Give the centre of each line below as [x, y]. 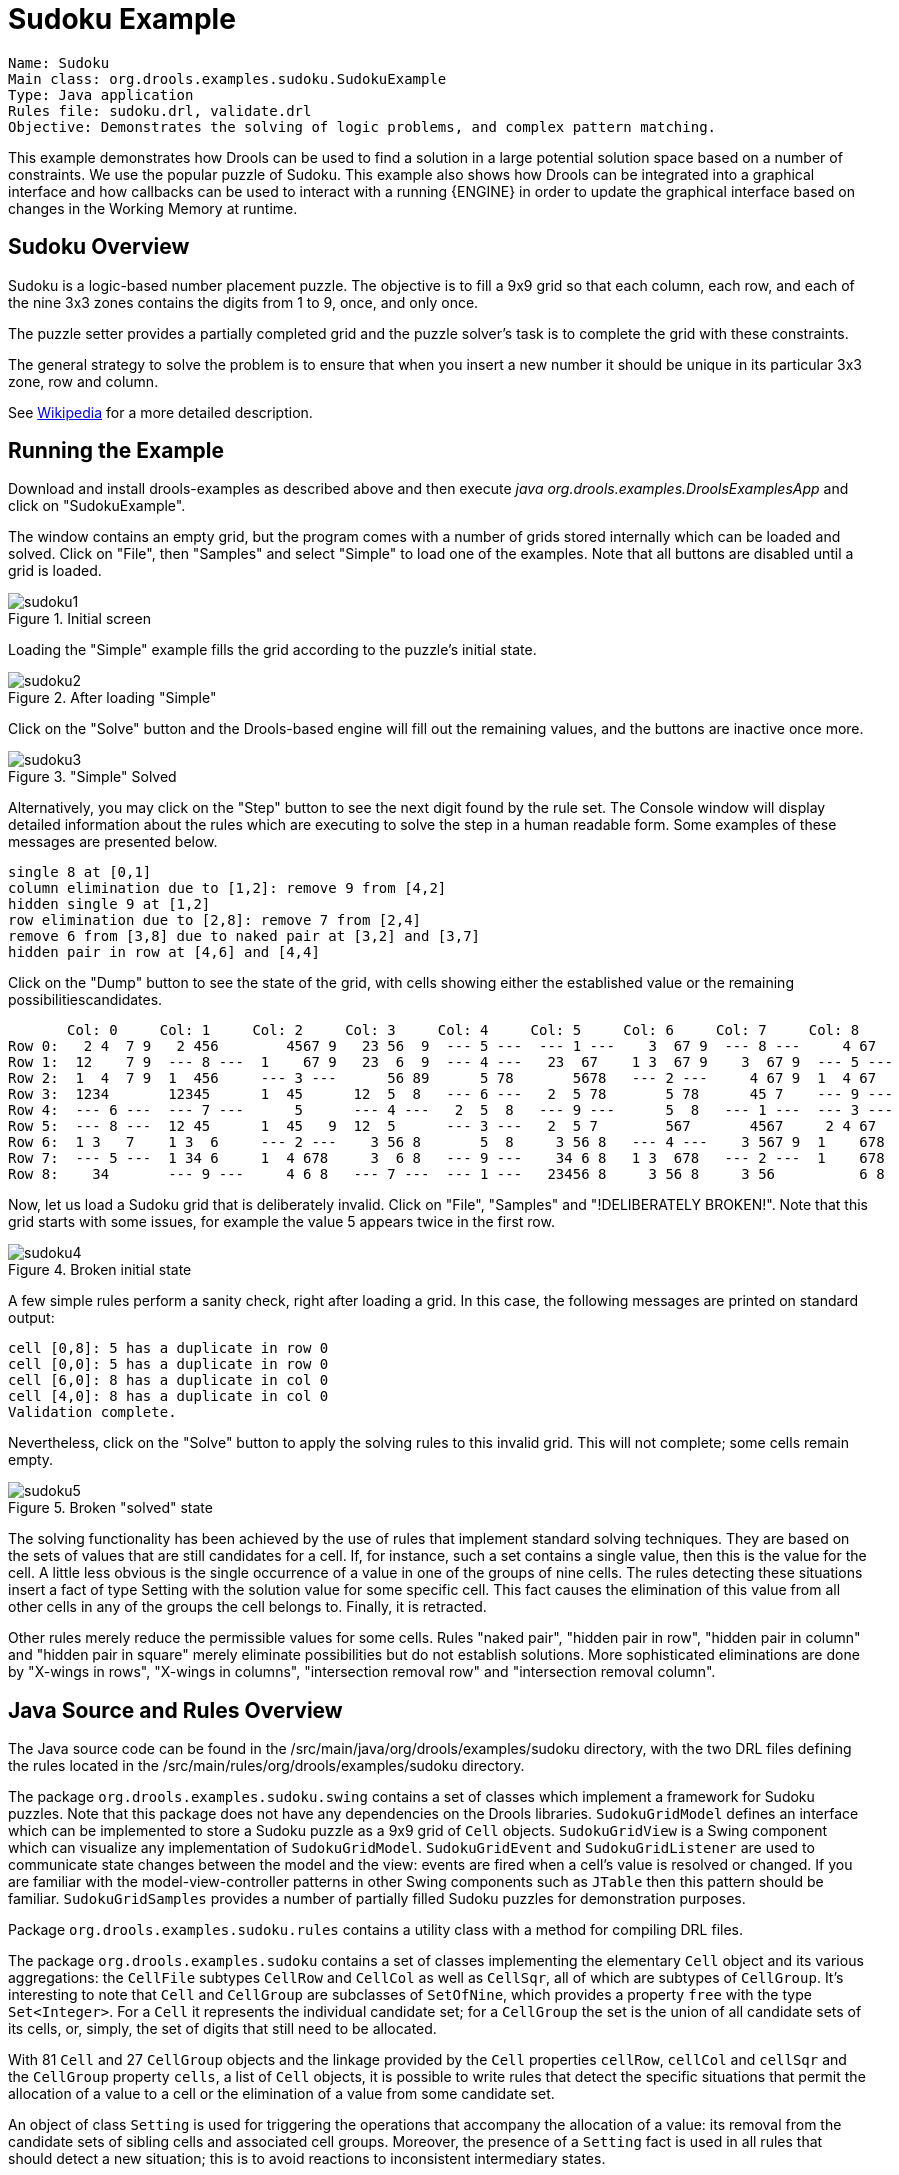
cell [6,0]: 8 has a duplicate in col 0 [168, 1380]
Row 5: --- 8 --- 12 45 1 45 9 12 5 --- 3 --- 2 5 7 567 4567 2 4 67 [442, 1126]
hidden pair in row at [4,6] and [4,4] [164, 952]
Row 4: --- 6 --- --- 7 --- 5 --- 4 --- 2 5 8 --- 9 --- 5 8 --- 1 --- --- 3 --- [451, 1110]
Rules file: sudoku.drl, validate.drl [160, 110]
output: [31, 1318]
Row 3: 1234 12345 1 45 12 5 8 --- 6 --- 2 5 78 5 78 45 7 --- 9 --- [451, 1094]
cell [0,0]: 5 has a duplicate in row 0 [168, 1364]
